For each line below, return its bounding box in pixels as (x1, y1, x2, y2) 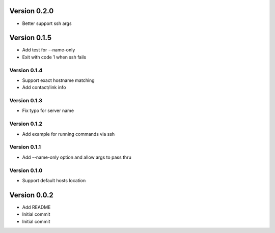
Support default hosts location (22, 177, 86, 183)
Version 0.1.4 (9, 67, 43, 74)
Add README (22, 204, 51, 210)
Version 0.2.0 (9, 7, 54, 15)
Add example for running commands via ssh (22, 131, 115, 137)
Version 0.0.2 (9, 191, 53, 199)
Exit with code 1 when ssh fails (22, 54, 87, 60)
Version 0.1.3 (9, 97, 43, 104)
